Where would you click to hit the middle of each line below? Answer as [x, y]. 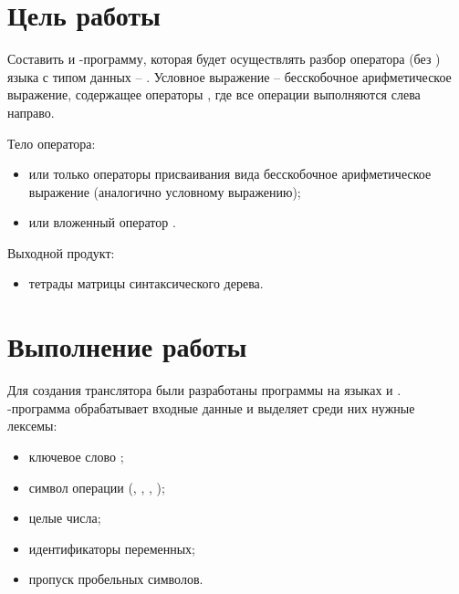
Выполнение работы [127, 346]
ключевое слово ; [76, 456]
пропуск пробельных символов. [116, 579]
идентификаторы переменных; [112, 548]
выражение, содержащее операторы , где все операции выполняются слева [214, 94]
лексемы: [32, 426]
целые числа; [65, 518]
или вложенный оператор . [102, 222]
